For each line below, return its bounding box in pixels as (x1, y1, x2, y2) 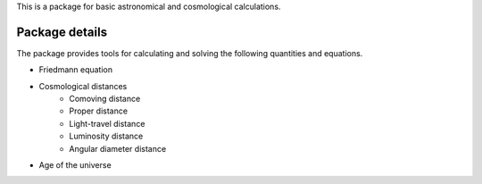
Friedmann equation (38, 64, 113, 75)
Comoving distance (69, 94, 141, 105)
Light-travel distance (69, 118, 145, 129)
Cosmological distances (38, 80, 128, 91)
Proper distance (69, 105, 129, 116)
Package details (16, 24, 107, 39)
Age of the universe (38, 160, 112, 171)
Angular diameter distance (69, 143, 167, 154)
